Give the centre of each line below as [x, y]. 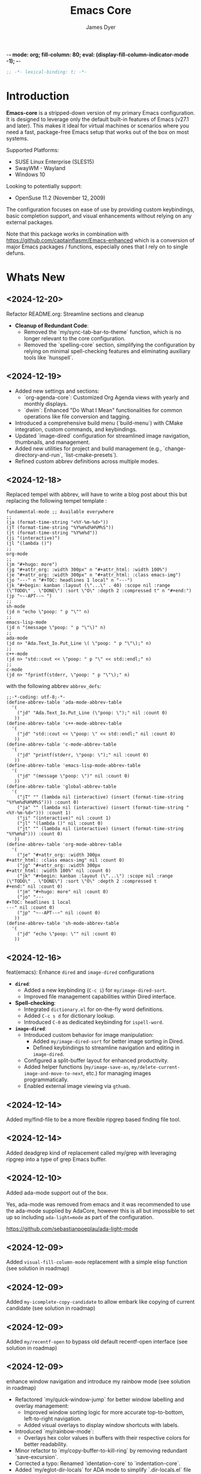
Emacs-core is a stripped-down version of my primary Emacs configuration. [100, 112]
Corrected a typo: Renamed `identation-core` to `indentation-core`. [97, 1463]
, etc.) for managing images [117, 1073]
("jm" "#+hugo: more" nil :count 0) [63, 892]
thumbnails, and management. [52, 442]
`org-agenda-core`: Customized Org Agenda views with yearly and [106, 397]
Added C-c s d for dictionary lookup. [70, 1016]
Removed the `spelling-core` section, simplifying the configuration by [109, 345]
